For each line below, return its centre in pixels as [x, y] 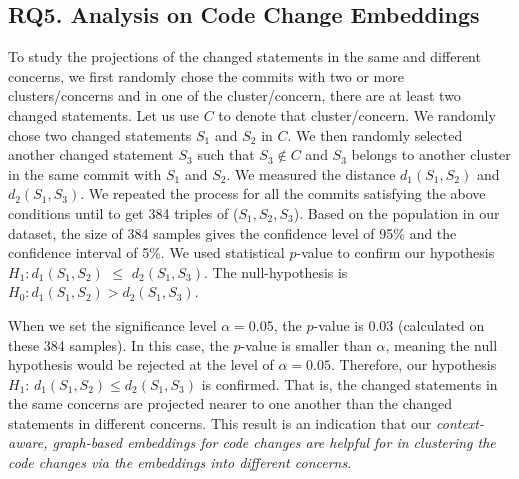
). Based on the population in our [396, 212]
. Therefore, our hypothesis [413, 364]
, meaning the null [441, 344]
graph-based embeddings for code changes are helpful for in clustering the [274, 442]
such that [226, 154]
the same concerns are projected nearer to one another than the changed [230, 403]
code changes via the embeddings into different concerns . [180, 462]
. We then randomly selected [375, 134]
